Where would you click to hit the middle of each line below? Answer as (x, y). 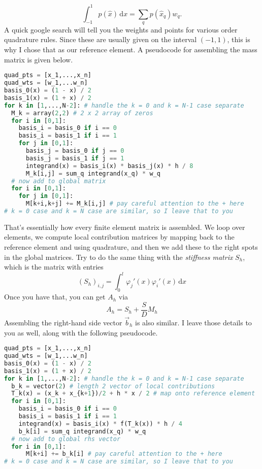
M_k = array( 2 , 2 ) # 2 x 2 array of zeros (82, 113)
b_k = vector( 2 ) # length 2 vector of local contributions (113, 386)
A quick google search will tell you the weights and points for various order (121, 29)
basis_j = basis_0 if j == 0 (75, 151)
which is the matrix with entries (54, 267)
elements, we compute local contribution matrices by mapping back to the (119, 237)
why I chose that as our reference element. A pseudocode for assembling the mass (131, 49)
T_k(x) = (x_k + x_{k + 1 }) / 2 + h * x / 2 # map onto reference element (133, 394)
